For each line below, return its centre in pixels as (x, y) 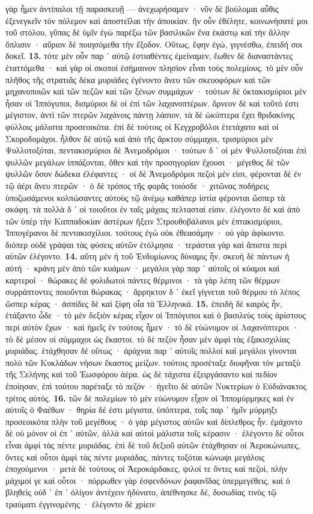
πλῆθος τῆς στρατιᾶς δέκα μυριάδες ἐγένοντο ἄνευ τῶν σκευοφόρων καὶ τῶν (138, 79)
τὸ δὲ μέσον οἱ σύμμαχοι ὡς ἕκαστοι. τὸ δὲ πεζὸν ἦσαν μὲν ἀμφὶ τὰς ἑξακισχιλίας (147, 339)
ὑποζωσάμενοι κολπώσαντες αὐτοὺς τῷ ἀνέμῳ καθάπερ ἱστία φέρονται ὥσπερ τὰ (145, 197)
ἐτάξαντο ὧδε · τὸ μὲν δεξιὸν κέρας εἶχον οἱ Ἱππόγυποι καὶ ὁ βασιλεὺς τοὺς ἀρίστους (156, 315)
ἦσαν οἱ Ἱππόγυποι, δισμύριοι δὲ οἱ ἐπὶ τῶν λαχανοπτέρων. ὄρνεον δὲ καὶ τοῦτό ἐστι (152, 103)
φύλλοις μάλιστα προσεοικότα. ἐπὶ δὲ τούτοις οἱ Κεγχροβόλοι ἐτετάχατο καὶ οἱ (142, 126)
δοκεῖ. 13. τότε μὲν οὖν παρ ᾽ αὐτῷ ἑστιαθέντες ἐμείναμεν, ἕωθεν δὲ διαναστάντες (149, 56)
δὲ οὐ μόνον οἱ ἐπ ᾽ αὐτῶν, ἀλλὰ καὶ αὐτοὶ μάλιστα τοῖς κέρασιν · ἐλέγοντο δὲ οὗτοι (155, 433)
